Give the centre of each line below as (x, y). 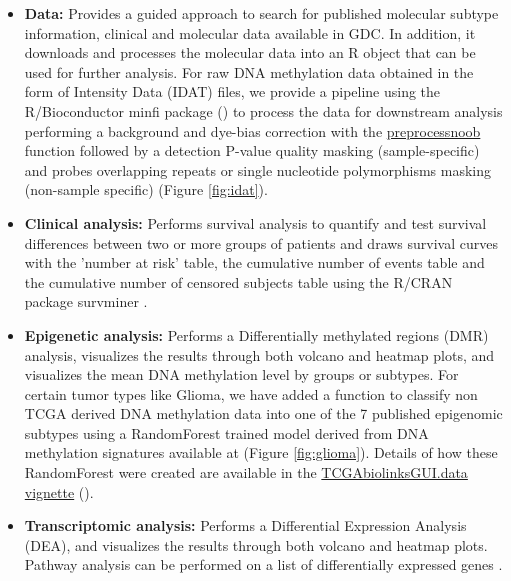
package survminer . (86, 301)
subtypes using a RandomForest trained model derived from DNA (226, 432)
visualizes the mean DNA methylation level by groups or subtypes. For (241, 374)
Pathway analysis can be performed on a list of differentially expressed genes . (263, 564)
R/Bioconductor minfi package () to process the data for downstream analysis (263, 110)
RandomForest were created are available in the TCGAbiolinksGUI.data (246, 472)
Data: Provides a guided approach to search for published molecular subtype (261, 13)
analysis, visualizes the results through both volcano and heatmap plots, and (259, 354)
